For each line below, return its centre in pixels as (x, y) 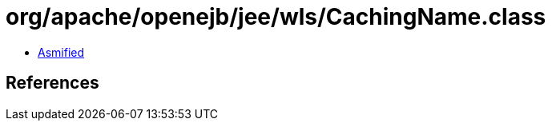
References (52, 83)
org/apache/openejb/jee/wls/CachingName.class (276, 17)
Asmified (61, 52)
